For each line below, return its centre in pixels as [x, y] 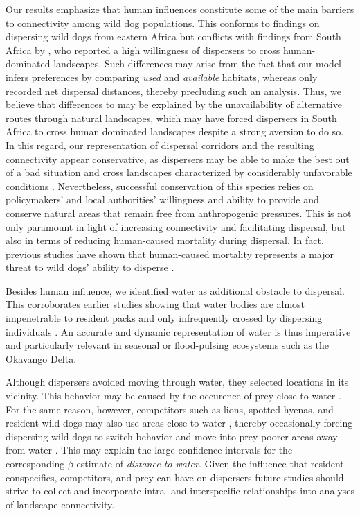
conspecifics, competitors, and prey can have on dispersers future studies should [175, 477]
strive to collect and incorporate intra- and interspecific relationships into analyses [180, 491]
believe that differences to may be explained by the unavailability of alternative [174, 104]
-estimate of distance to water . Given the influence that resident [208, 463]
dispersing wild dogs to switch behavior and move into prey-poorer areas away [172, 436]
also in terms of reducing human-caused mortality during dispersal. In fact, [165, 240]
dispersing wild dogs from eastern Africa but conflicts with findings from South [173, 36]
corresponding [35, 463]
